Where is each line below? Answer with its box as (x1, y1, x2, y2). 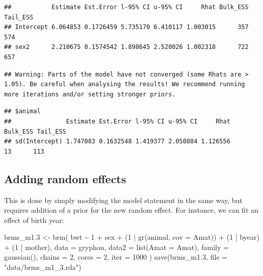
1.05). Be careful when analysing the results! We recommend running (4, 81, 245, 88)
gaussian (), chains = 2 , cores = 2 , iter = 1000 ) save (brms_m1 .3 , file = (4, 252, 228, 262)
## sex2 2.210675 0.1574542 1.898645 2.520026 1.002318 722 (4, 43, 249, 51)
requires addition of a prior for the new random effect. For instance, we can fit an (4, 205, 258, 215)
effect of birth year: (4, 214, 64, 225)
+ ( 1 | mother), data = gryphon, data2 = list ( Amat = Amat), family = (4, 241, 229, 252)
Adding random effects (4, 170, 126, 186)
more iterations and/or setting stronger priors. (4, 90, 176, 98)
